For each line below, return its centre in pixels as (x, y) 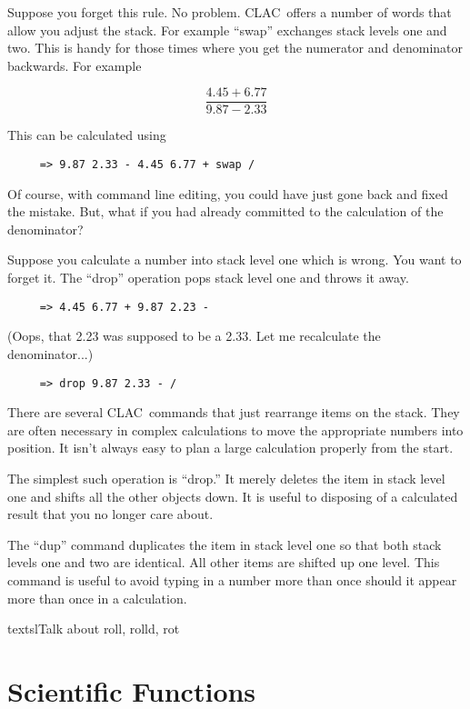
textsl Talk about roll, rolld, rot (94, 629)
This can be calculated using (87, 135)
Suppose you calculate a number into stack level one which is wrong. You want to (235, 260)
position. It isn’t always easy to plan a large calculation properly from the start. (230, 448)
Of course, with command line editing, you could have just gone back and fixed (228, 193)
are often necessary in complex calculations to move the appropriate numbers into (235, 429)
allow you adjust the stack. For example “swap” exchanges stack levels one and (227, 30)
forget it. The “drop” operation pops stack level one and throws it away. (208, 278)
